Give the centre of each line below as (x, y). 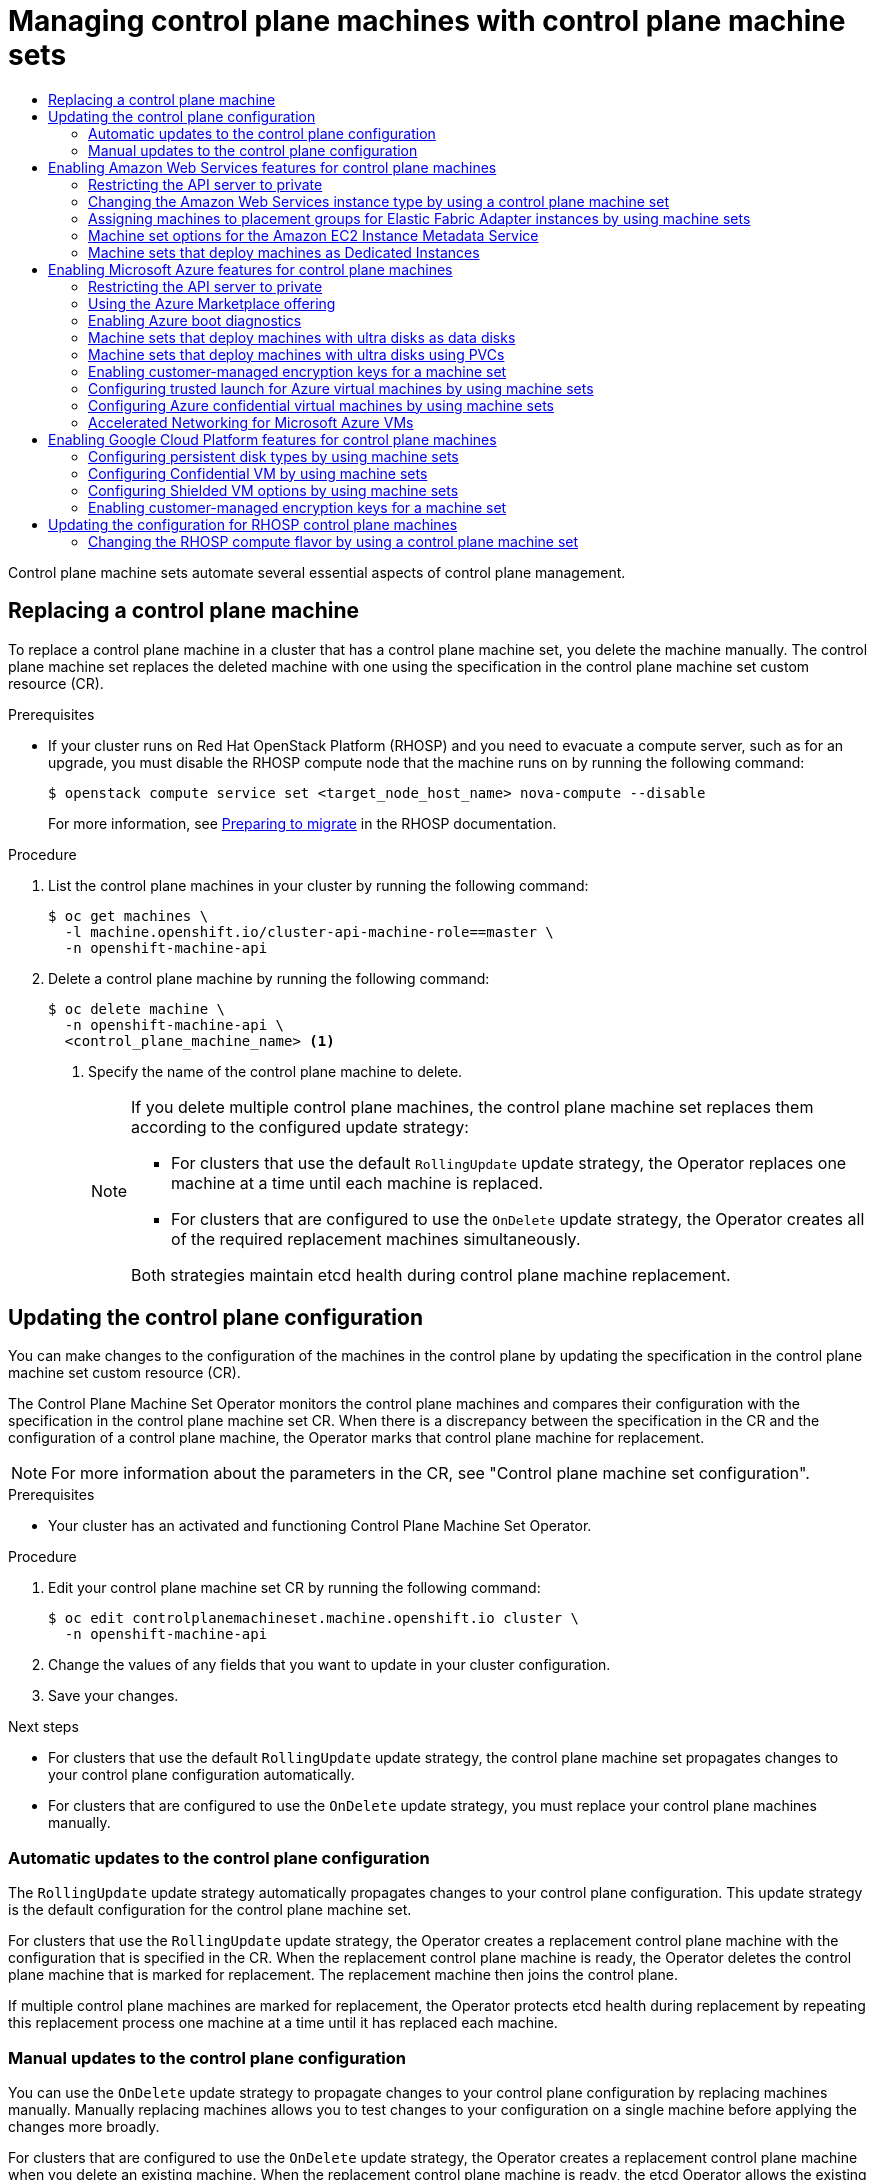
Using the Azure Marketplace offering (212, 303)
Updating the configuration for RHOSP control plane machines (253, 524)
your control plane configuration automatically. (201, 1775)
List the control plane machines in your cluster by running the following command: (318, 885)
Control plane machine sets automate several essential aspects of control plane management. (317, 572)
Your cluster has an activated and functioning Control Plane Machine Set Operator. (320, 1526)
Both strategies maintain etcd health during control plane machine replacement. (431, 1274)
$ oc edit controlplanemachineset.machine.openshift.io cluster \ (314, 1618)
